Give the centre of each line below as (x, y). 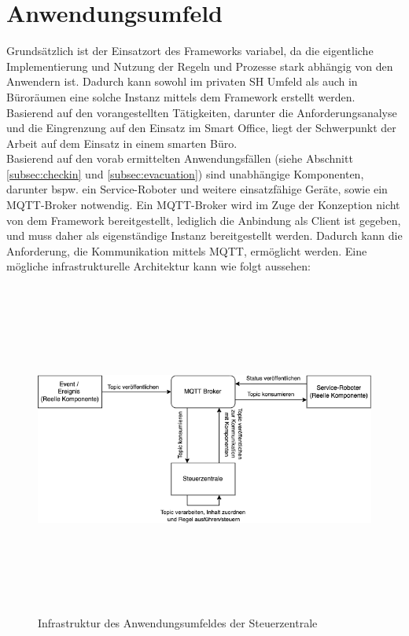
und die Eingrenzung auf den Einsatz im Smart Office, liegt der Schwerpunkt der (201, 128)
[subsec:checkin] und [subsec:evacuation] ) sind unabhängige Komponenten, (185, 173)
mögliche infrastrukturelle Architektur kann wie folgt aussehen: (159, 266)
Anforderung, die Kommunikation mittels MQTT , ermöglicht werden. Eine (187, 250)
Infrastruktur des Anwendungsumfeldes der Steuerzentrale (178, 623)
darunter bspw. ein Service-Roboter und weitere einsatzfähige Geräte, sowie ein (197, 189)
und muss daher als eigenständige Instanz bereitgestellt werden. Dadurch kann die (204, 235)
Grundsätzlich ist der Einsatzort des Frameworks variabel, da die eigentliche (190, 51)
